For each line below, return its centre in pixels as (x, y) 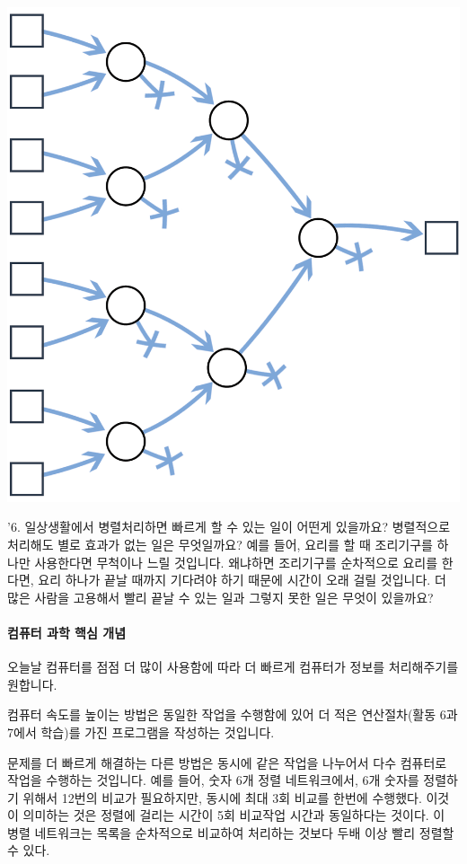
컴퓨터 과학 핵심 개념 (67, 632)
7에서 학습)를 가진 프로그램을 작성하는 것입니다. (141, 732)
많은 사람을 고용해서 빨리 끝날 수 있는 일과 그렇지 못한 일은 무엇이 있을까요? (220, 597)
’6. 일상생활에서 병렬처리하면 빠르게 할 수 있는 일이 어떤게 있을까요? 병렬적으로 (229, 527)
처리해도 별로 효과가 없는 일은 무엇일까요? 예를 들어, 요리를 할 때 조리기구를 (220, 544)
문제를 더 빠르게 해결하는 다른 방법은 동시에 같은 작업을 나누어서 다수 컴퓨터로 (227, 762)
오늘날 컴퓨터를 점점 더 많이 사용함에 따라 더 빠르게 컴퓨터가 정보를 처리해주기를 (233, 667)
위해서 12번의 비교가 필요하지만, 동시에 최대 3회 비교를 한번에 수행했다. (222, 797)
